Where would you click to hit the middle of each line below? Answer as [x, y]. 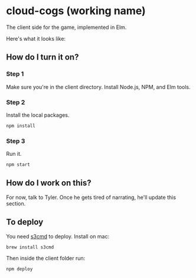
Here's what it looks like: [36, 38]
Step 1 [15, 74]
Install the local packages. [38, 115]
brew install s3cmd [30, 247]
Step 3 [16, 141]
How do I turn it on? [43, 57]
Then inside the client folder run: [46, 259]
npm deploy [19, 269]
